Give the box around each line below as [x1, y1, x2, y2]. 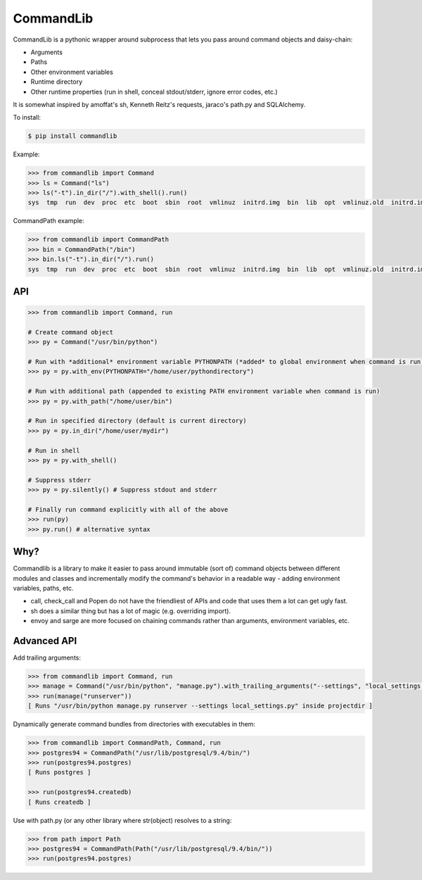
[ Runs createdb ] [27, 798, 91, 806]
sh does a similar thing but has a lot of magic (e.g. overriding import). [30, 606, 231, 615]
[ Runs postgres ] [27, 768, 91, 777]
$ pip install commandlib [27, 132, 117, 140]
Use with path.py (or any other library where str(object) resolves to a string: [13, 816, 232, 824]
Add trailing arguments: [13, 653, 81, 662]
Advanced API [13, 635, 77, 647]
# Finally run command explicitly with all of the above [27, 505, 229, 513]
